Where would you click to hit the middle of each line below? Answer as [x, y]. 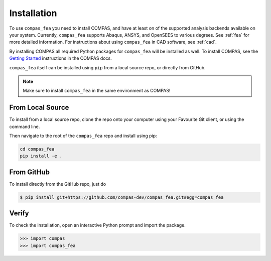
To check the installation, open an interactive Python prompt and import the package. [97, 225]
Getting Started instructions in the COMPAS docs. [61, 58]
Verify [19, 213]
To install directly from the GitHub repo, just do [58, 184]
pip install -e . [41, 156]
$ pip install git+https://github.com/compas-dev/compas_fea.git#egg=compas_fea [122, 197]
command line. [25, 126]
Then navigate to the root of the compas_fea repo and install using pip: [83, 136]
